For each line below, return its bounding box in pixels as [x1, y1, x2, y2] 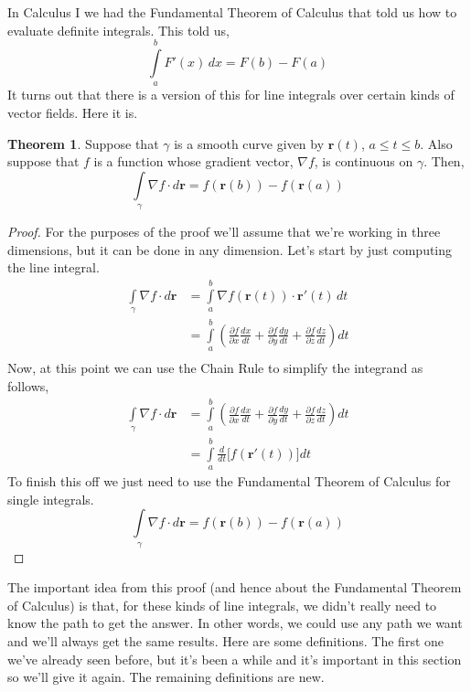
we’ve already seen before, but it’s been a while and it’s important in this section [7, 649, 462, 668]
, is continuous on [314, 152, 413, 171]
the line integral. [7, 258, 100, 277]
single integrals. [7, 489, 94, 508]
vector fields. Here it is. [7, 102, 138, 122]
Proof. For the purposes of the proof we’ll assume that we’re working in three [7, 222, 441, 241]
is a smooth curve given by [174, 133, 325, 153]
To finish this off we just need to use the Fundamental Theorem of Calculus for [7, 472, 451, 491]
